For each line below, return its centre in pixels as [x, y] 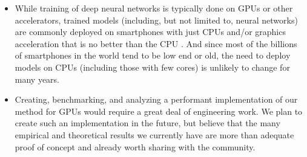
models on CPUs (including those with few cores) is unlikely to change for [152, 67]
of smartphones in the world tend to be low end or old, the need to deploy [153, 55]
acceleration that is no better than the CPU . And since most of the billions [156, 43]
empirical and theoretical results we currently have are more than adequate [154, 134]
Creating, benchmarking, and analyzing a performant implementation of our [156, 99]
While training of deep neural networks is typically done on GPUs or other [154, 8]
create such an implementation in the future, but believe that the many [147, 123]
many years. [37, 79]
